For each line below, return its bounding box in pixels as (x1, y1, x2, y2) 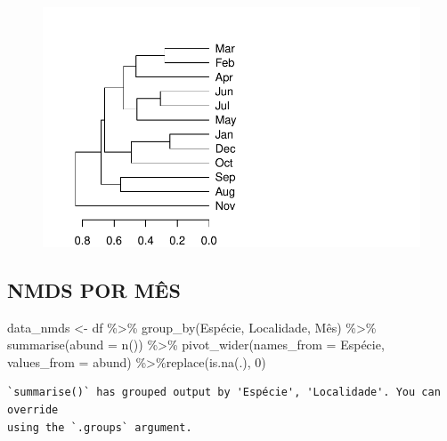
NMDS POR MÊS (7, 276, 181, 303)
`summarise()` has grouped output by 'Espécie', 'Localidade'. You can (7, 386, 441, 399)
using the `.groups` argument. (7, 421, 192, 434)
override (7, 403, 59, 416)
